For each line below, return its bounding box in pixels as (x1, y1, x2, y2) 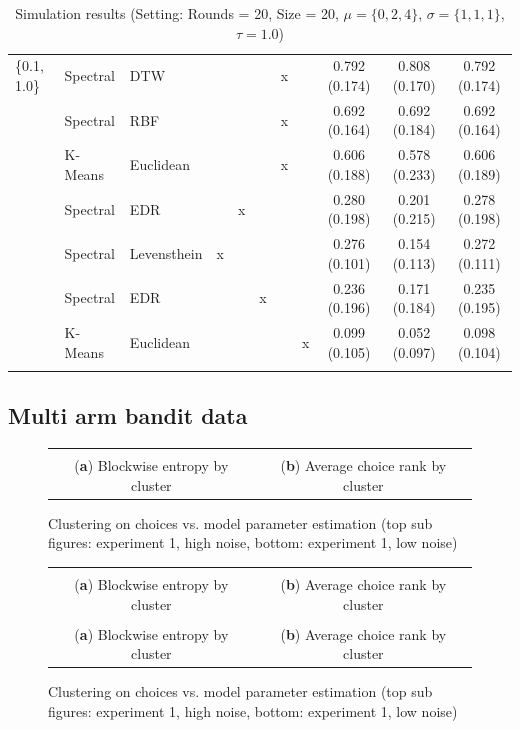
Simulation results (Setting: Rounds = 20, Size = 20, (15, 3, 339, 23)
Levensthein (129, 242, 203, 263)
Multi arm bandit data (8, 400, 248, 431)
